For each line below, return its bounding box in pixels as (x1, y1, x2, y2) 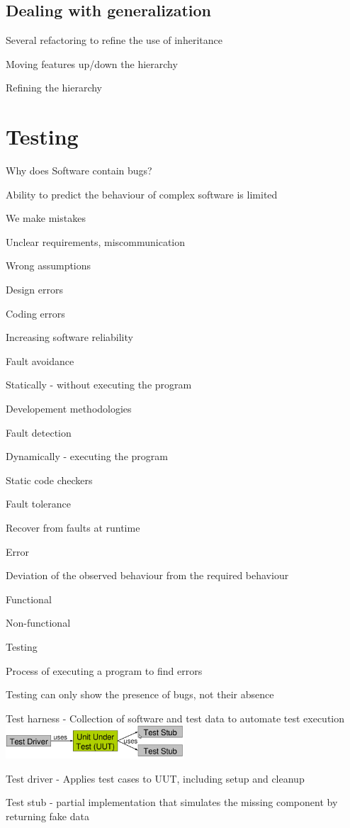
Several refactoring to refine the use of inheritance (6, 33, 222, 47)
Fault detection (6, 425, 72, 440)
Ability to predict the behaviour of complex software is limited (6, 186, 278, 201)
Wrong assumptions (6, 258, 91, 273)
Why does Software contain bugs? (6, 163, 152, 178)
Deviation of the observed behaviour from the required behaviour (6, 568, 289, 583)
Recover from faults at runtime (6, 520, 140, 535)
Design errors (6, 282, 63, 297)
